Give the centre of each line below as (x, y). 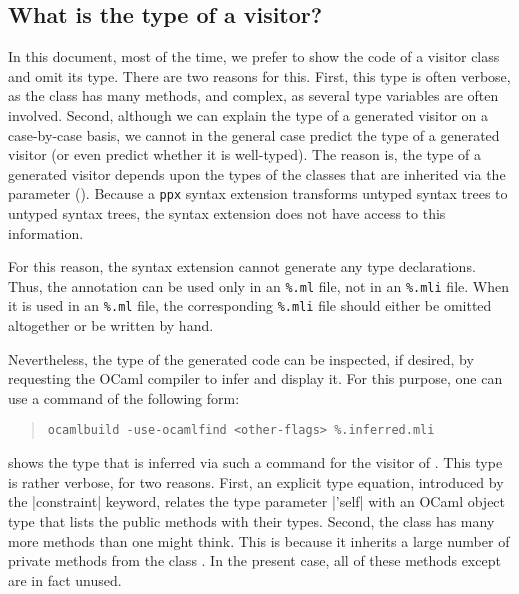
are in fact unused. (65, 579)
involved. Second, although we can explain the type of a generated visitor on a (248, 114)
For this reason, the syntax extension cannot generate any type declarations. (242, 266)
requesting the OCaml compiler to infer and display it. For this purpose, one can (255, 378)
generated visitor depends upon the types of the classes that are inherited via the (257, 173)
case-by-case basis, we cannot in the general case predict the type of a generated (254, 134)
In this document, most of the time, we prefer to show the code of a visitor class (254, 56)
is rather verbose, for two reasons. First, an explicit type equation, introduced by (256, 481)
